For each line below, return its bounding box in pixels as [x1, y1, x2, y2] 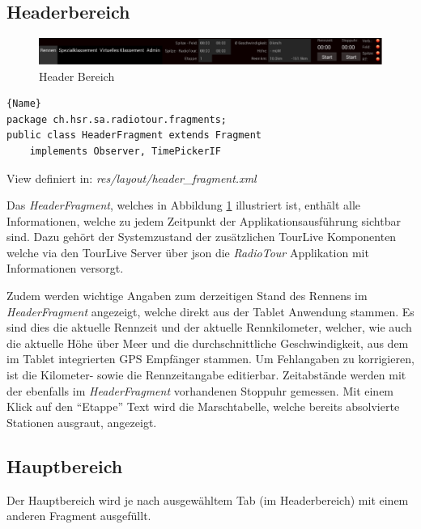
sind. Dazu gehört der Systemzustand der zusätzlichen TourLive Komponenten [6, 228, 397, 245]
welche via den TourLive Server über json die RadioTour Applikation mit [6, 243, 369, 260]
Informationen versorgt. [6, 260, 124, 277]
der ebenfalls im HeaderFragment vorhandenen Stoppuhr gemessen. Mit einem [6, 382, 394, 399]
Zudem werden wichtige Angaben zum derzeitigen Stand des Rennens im [6, 287, 368, 304]
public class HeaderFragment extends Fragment [6, 129, 262, 142]
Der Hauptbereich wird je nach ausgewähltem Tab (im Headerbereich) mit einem [6, 491, 409, 508]
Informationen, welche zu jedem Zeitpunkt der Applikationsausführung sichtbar [6, 212, 401, 229]
